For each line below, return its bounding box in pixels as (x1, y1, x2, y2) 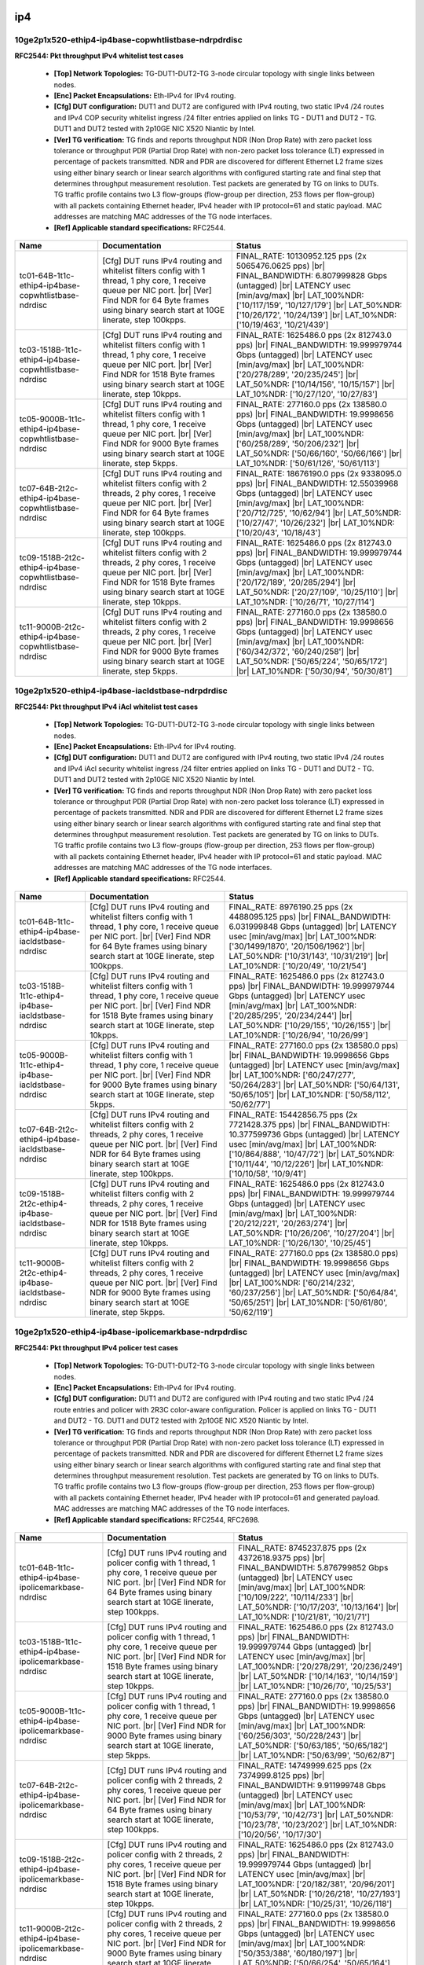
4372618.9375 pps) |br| (238, 1552, 326, 1563)
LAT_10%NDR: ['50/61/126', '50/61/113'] (236, 458, 380, 469)
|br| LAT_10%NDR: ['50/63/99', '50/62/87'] (238, 1750, 396, 1761)
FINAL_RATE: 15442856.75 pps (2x (228, 1109, 358, 1120)
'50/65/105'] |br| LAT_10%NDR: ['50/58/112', (228, 1089, 391, 1100)
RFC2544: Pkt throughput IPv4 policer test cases (14, 1342, 178, 1352)
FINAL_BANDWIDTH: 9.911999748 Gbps (238, 1780, 386, 1791)
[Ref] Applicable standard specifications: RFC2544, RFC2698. (53, 1515, 261, 1524)
